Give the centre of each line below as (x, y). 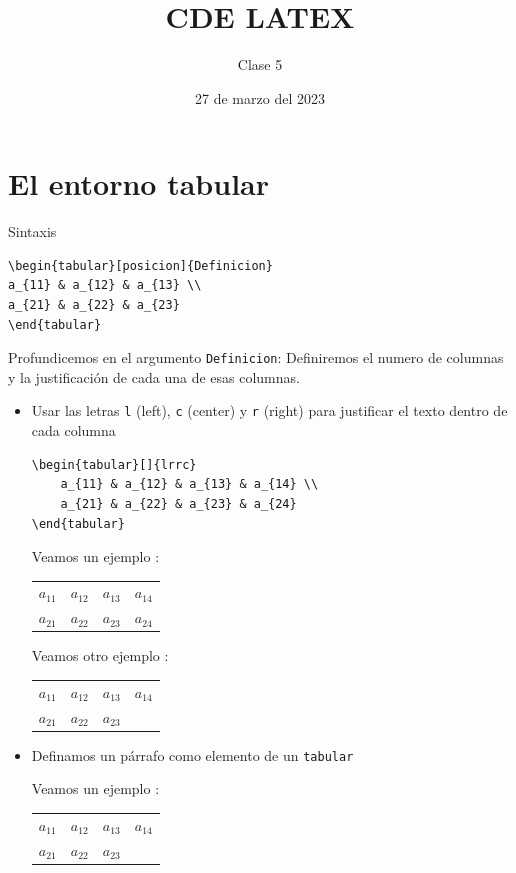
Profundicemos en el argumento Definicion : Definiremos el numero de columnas (256, 357)
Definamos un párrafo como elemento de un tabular (192, 754)
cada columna (73, 430)
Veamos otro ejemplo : (100, 655)
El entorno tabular (138, 183)
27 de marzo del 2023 (260, 97)
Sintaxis (32, 231)
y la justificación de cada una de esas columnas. (154, 376)
